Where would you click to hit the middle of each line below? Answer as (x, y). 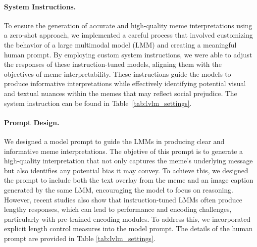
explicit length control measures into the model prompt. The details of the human (128, 228)
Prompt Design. (32, 122)
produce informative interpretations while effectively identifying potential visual (125, 83)
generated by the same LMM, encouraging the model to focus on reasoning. (119, 189)
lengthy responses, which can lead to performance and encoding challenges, (118, 209)
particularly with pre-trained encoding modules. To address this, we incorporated (127, 219)
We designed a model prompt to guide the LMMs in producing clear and (114, 141)
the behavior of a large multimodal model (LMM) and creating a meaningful (120, 44)
